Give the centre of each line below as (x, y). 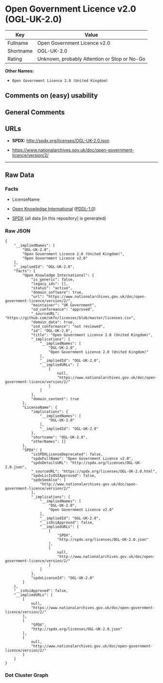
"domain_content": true (55, 399)
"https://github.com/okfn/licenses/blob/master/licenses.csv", (70, 318)
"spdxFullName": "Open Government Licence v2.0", (82, 458)
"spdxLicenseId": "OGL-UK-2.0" (63, 578)
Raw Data (20, 175)
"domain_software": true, (57, 292)
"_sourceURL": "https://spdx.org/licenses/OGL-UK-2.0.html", (94, 471)
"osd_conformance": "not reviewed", (68, 326)
